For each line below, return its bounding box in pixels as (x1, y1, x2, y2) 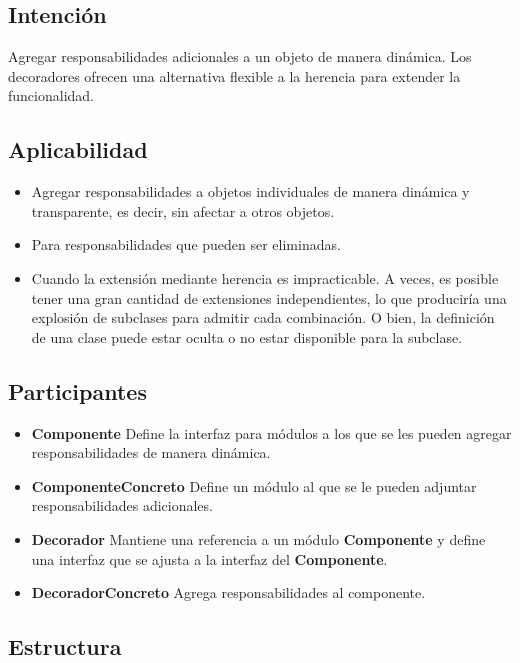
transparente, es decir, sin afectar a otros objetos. (31, 200, 335, 221)
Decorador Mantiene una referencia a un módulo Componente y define (31, 528, 486, 549)
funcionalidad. (8, 85, 94, 106)
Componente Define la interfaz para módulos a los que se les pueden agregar (31, 422, 512, 443)
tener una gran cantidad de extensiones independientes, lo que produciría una (31, 287, 507, 308)
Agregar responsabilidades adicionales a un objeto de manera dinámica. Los (8, 46, 472, 67)
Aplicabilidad (8, 134, 148, 165)
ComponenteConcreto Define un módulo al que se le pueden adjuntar (31, 475, 477, 496)
